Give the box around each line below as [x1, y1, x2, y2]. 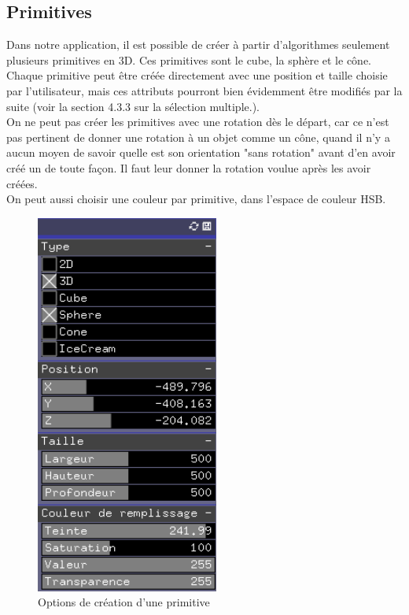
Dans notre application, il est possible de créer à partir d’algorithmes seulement [6, 36, 390, 53]
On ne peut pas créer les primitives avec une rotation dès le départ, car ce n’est [6, 113, 389, 130]
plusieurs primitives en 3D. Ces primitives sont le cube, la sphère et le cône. [6, 51, 372, 68]
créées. [6, 175, 38, 191]
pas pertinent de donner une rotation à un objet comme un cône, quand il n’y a [6, 128, 390, 145]
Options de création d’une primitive [38, 594, 210, 610]
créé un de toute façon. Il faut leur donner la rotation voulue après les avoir [6, 159, 371, 176]
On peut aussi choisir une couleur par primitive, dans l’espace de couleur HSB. [6, 191, 386, 207]
